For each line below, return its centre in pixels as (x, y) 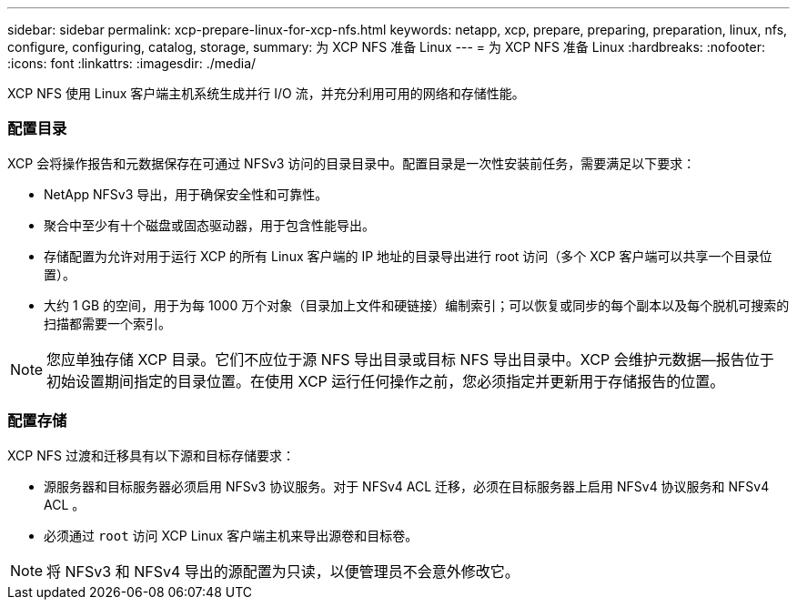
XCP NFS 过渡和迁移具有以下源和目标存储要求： (151, 455)
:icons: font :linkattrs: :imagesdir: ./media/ (132, 63)
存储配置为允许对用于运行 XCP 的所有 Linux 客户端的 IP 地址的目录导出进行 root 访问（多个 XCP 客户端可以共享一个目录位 (408, 256)
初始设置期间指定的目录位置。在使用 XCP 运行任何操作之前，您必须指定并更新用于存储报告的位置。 (386, 381)
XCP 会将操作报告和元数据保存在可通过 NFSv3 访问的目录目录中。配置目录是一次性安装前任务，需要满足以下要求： (352, 163)
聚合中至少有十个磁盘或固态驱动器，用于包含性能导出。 (209, 225)
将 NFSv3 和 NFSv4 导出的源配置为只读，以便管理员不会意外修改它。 (283, 571)
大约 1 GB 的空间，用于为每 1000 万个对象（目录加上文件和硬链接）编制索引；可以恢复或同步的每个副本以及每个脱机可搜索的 (417, 305)
